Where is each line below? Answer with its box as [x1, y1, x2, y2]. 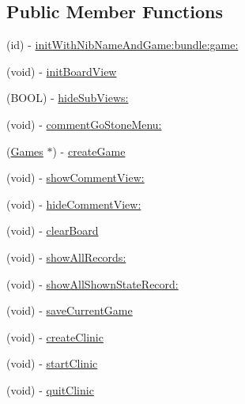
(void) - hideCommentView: [6, 195, 141, 212]
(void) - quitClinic [6, 381, 94, 398]
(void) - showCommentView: [6, 169, 145, 186]
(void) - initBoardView [6, 62, 117, 79]
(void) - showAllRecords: [6, 248, 126, 265]
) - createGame [52, 142, 126, 159]
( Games [6, 142, 43, 159]
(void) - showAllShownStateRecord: [6, 275, 179, 292]
